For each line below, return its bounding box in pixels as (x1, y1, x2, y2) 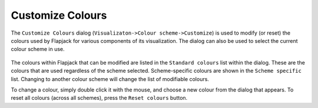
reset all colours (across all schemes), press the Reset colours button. (11, 95, 188, 102)
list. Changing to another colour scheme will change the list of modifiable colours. (11, 75, 209, 82)
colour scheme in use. (11, 46, 65, 53)
